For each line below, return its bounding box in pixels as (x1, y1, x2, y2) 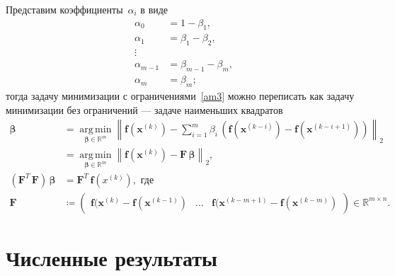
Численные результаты (6, 243, 217, 272)
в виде (140, 2, 168, 16)
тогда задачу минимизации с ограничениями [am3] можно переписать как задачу (6, 88, 355, 103)
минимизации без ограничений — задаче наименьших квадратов (6, 102, 283, 117)
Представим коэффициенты (6, 2, 123, 16)
